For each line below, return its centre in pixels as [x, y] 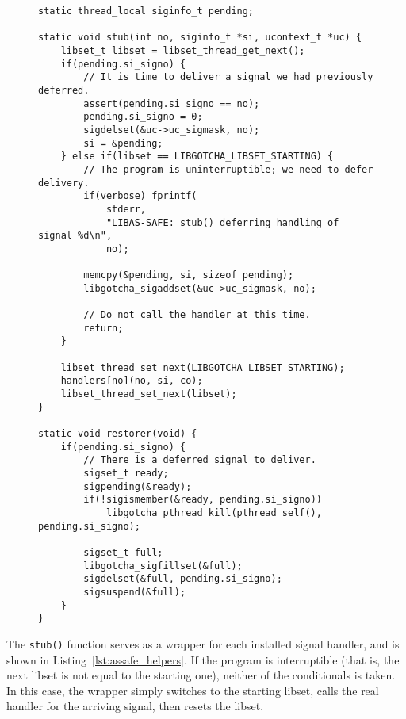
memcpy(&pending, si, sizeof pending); [189, 275]
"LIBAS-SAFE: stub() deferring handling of [222, 222]
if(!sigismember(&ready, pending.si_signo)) [203, 500]
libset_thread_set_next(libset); [149, 394]
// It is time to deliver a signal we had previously [228, 77]
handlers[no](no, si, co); [132, 381]
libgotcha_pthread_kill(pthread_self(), [214, 512]
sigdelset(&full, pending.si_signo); [183, 579]
